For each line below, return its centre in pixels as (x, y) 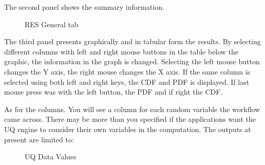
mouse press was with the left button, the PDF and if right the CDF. (113, 92)
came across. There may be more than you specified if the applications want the (130, 119)
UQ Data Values (51, 157)
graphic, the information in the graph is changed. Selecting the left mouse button (132, 61)
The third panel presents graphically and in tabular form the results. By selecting (132, 41)
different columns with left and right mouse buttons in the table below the (121, 51)
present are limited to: (39, 139)
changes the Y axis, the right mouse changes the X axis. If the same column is (127, 71)
